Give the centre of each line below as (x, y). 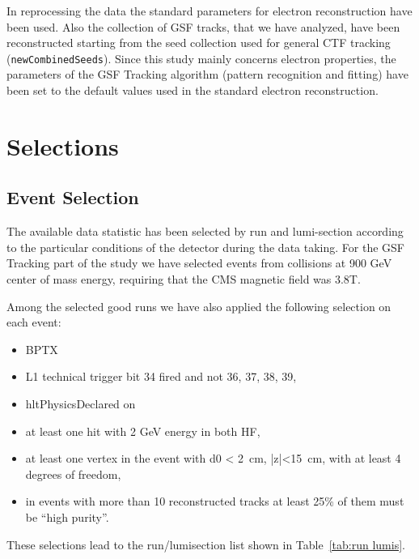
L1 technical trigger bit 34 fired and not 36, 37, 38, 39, (161, 376)
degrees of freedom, (73, 474)
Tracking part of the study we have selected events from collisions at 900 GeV (199, 263)
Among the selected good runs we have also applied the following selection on (199, 306)
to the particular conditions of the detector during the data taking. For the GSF (205, 247)
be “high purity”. (67, 516)
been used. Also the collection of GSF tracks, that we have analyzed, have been (203, 26)
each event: (34, 322)
